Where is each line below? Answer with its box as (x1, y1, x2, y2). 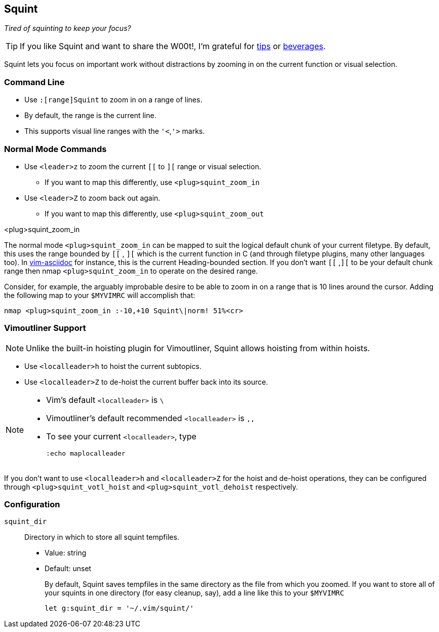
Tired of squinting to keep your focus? (4, 24, 131, 33)
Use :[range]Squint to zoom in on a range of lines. (24, 95, 203, 104)
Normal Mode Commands (4, 143, 107, 154)
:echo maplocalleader (46, 449, 126, 457)
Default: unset (45, 564, 92, 573)
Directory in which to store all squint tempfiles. (24, 533, 179, 542)
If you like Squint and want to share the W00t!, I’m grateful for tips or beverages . (20, 41, 326, 52)
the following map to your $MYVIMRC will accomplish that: (4, 290, 195, 300)
